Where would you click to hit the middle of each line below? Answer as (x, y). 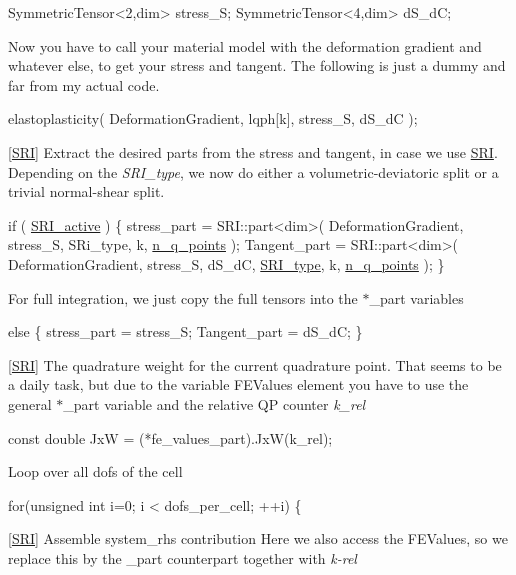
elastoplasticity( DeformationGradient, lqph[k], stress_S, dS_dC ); (213, 118)
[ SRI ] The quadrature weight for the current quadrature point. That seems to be (255, 364)
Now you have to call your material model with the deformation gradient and (245, 45)
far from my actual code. (84, 84)
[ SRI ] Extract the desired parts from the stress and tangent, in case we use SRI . (253, 151)
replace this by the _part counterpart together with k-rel (182, 557)
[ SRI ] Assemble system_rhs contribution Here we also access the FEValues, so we (258, 538)
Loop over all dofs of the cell (95, 471)
